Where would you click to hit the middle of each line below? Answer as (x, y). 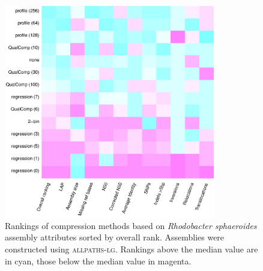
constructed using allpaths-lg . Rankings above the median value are (131, 249)
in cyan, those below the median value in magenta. (98, 261)
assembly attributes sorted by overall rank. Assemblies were (115, 237)
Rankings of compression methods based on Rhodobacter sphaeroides (131, 225)
